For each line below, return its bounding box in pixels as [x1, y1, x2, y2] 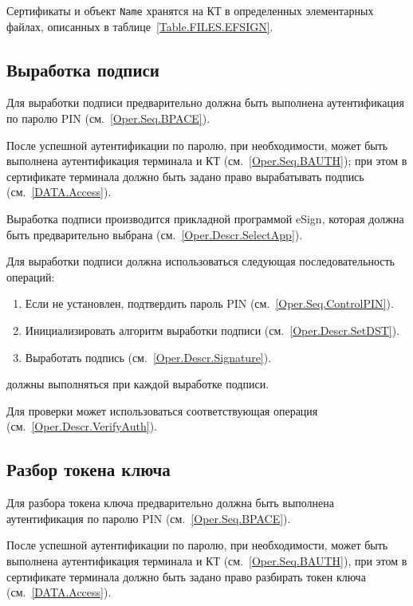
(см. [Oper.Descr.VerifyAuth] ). [6, 418, 157, 435]
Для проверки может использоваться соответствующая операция [6, 402, 318, 419]
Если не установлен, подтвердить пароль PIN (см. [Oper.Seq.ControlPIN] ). [25, 295, 394, 312]
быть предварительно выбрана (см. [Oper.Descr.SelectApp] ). [6, 226, 303, 242]
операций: [6, 268, 55, 285]
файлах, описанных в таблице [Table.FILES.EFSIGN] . [6, 18, 273, 34]
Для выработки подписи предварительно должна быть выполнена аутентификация [6, 94, 404, 111]
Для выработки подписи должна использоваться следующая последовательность [6, 253, 395, 270]
